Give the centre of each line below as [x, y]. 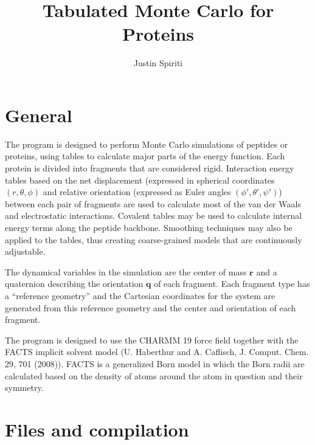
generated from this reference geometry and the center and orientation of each [151, 307]
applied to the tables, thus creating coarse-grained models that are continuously [154, 239]
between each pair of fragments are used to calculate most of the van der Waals [153, 203]
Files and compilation [97, 429]
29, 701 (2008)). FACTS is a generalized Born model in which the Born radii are [155, 363]
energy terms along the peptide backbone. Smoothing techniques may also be [149, 227]
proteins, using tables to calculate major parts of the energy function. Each [145, 156]
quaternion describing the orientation [74, 284]
